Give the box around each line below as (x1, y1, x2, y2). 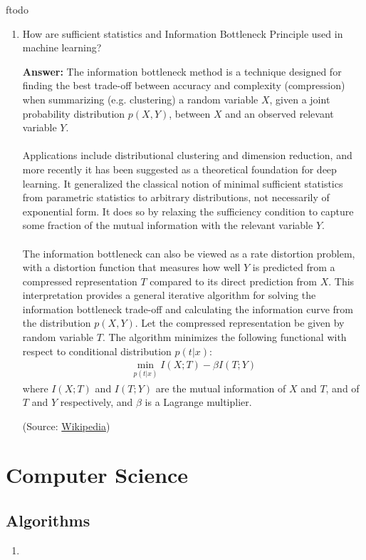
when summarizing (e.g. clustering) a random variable (22, 91, 258, 106)
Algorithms (6, 509, 90, 531)
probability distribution (22, 106, 125, 121)
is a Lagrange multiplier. (145, 394, 252, 409)
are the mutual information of (155, 380, 286, 395)
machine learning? (22, 40, 102, 55)
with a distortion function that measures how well (22, 260, 241, 275)
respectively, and (60, 394, 133, 409)
